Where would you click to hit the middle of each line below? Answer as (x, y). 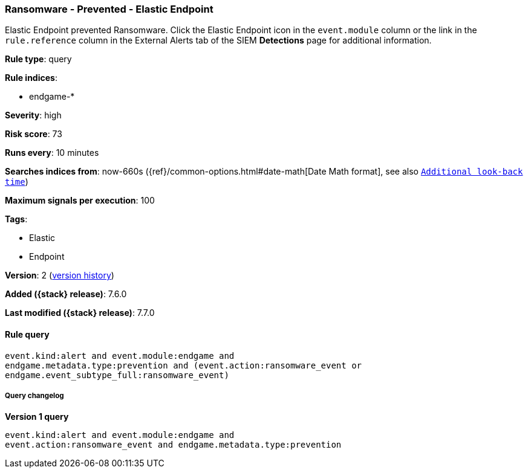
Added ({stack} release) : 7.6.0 (66, 294)
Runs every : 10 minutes (52, 153)
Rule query (27, 334)
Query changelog (34, 395)
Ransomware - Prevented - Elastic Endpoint (109, 9)
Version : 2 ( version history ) (60, 275)
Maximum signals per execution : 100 (80, 201)
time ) (17, 182)
